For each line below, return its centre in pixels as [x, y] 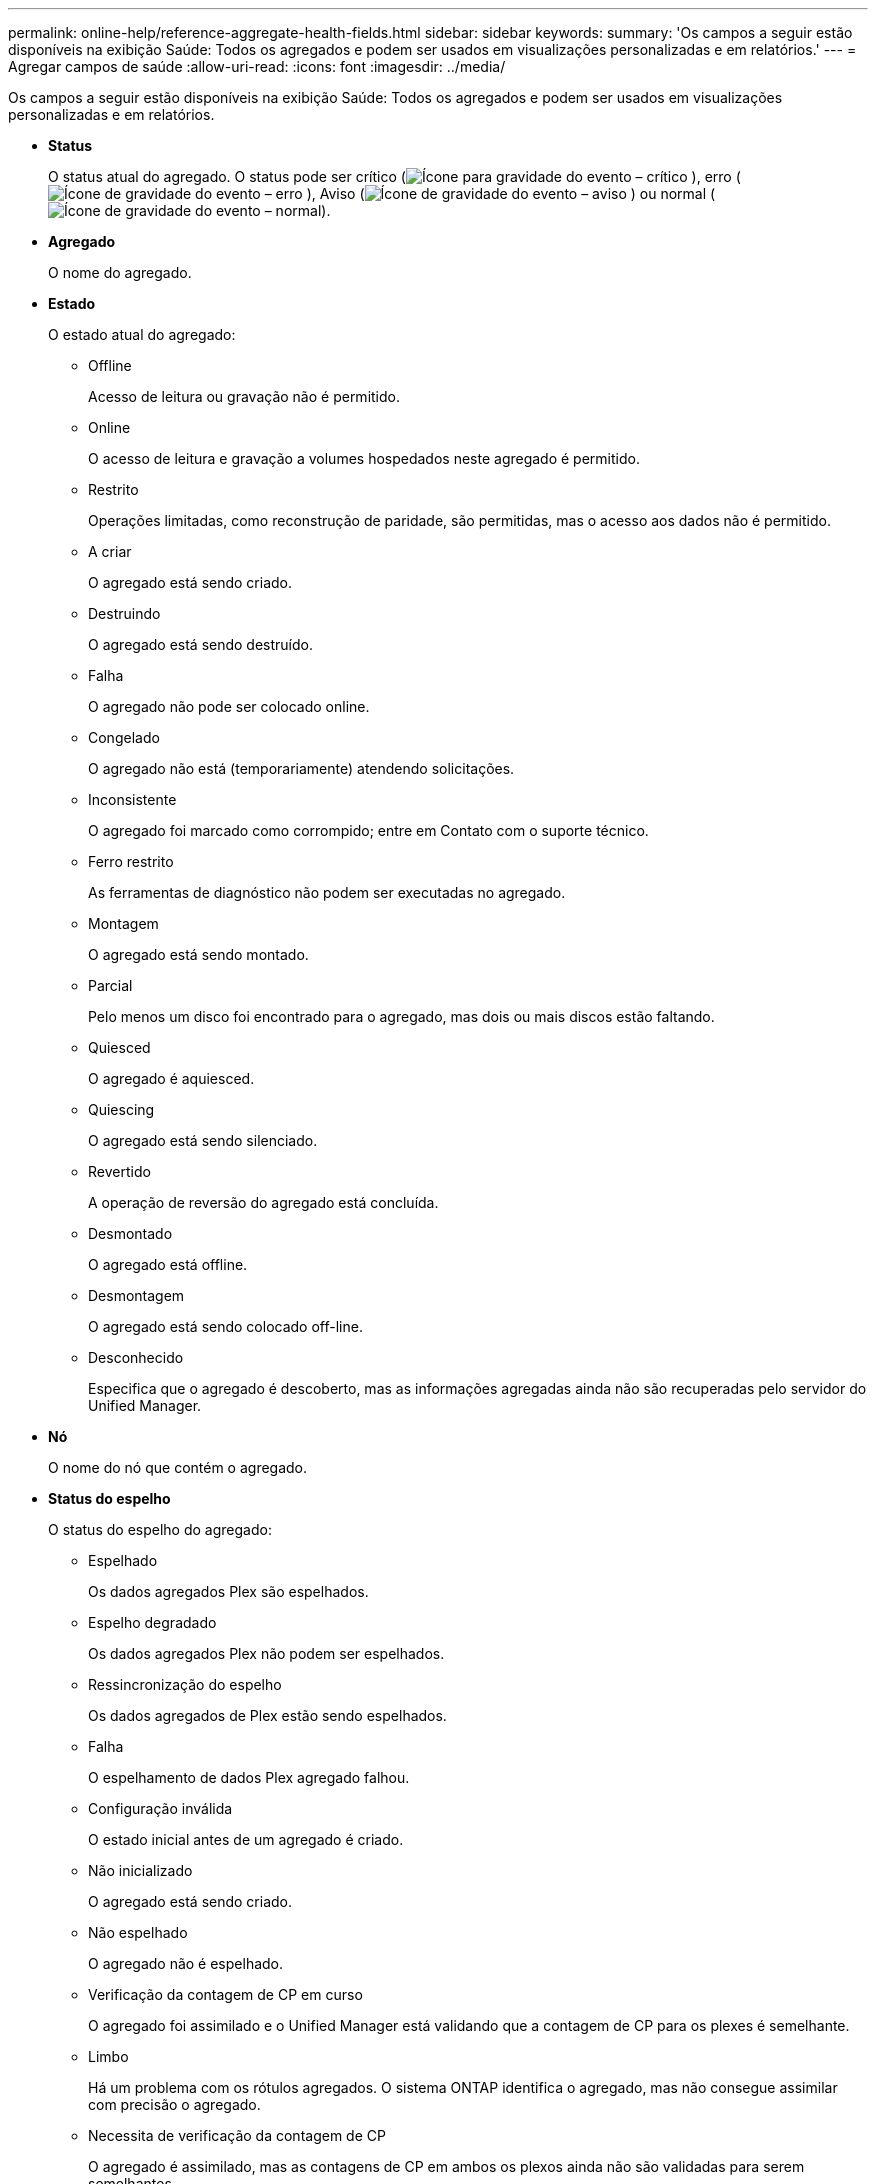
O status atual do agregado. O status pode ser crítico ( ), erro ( [394, 176]
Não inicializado [140, 1870]
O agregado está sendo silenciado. [203, 1140]
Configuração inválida [160, 1808]
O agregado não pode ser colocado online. [229, 706]
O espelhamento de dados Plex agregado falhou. [249, 1777]
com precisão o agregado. [174, 2104]
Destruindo [124, 613]
